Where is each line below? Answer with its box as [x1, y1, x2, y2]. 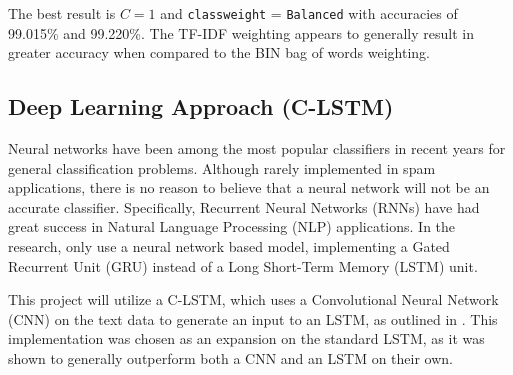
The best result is [8, 3, 116, 23]
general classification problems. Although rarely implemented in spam [8, 157, 436, 178]
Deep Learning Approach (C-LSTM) [8, 91, 394, 122]
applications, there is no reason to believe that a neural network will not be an [8, 177, 490, 198]
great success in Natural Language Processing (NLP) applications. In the [8, 216, 456, 237]
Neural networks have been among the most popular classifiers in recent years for [8, 138, 506, 159]
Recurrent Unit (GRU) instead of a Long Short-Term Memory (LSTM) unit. [8, 255, 478, 276]
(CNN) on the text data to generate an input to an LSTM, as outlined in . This [8, 308, 498, 329]
